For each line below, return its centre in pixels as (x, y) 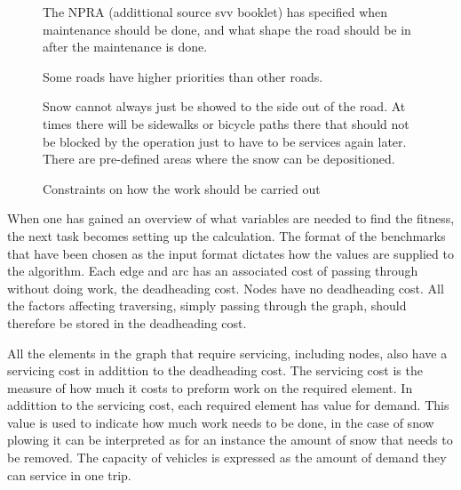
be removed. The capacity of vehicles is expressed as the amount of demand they (227, 458)
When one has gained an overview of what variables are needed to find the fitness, (231, 218)
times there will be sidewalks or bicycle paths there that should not (226, 123)
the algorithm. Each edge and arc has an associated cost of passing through (213, 271)
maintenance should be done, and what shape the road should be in (227, 29)
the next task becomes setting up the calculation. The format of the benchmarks (227, 235)
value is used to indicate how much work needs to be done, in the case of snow (221, 422)
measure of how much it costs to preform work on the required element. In (210, 387)
